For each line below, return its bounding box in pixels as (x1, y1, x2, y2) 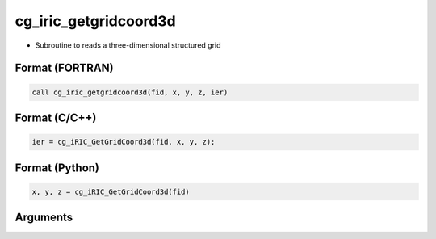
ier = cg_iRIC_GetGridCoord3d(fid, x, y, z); (31, 137, 216, 147)
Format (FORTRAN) (15, 61, 114, 75)
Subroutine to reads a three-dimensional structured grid (35, 40, 221, 50)
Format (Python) (15, 161, 100, 174)
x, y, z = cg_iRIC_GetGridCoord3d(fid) (31, 187, 190, 196)
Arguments (15, 211, 73, 224)
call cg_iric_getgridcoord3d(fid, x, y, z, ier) (31, 87, 228, 97)
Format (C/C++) (15, 111, 97, 124)
